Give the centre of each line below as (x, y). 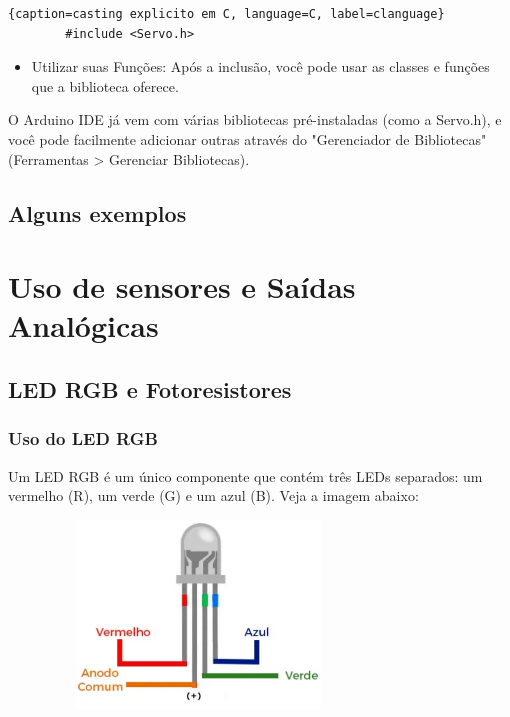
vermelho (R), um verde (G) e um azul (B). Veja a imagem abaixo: (213, 495)
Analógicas (83, 325)
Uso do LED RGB (83, 438)
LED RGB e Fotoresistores (150, 388)
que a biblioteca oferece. (105, 85)
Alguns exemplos (97, 212)
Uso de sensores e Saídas (182, 286)
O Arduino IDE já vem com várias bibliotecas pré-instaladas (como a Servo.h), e (255, 119)
